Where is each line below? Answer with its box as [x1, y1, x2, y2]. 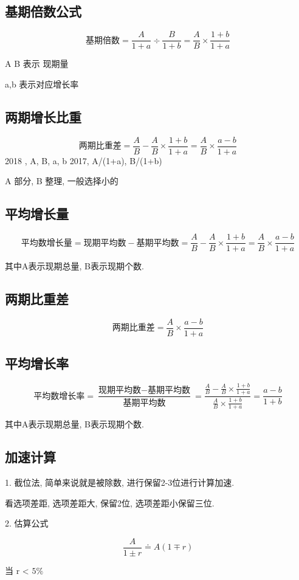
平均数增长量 [21, 238, 72, 247]
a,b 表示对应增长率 [5, 77, 79, 90]
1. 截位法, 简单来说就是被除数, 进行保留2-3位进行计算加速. [5, 476, 235, 489]
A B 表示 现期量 [5, 57, 69, 70]
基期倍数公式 [5, 2, 81, 21]
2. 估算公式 [5, 517, 49, 530]
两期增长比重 [5, 107, 81, 126]
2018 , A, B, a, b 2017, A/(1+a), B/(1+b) [5, 154, 162, 167]
